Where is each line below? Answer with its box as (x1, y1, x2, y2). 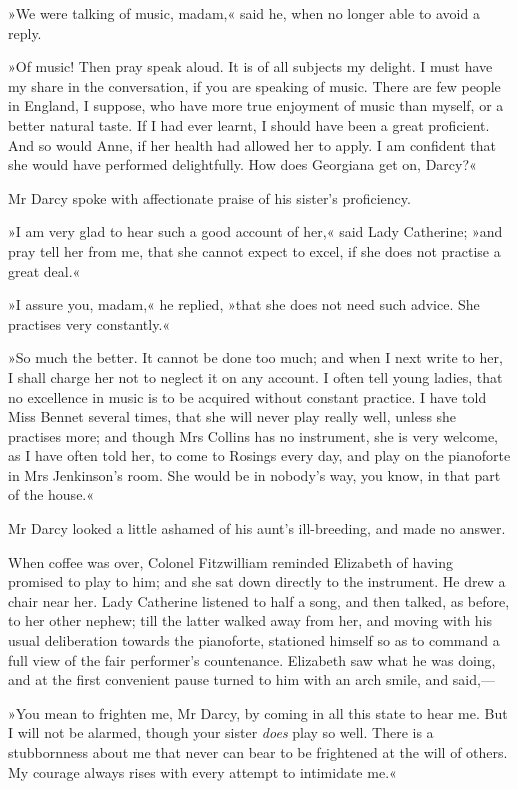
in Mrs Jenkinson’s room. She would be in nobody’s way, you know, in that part (8, 464, 501, 485)
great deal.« (8, 260, 81, 281)
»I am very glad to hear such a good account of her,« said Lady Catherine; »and (8, 221, 503, 242)
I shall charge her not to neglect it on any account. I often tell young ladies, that (8, 366, 503, 387)
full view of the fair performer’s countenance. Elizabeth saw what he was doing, (8, 649, 496, 670)
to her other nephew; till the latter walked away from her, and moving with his (8, 610, 493, 631)
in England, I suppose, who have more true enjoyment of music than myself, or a (8, 95, 504, 116)
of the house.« (8, 484, 95, 505)
